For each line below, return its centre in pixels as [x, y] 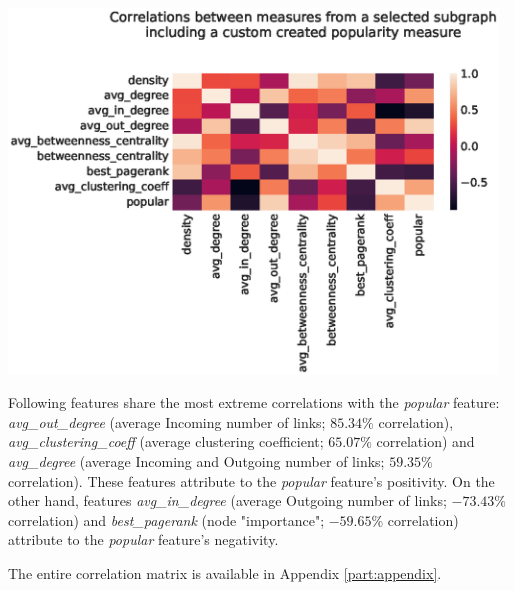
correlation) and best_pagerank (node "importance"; [166, 519]
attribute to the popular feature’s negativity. [143, 539]
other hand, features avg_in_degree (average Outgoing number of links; [227, 500]
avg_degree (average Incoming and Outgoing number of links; [196, 460]
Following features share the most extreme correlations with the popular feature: [254, 402]
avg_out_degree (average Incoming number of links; [167, 421]
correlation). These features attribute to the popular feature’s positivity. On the [251, 480]
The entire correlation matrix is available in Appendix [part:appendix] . [225, 572]
